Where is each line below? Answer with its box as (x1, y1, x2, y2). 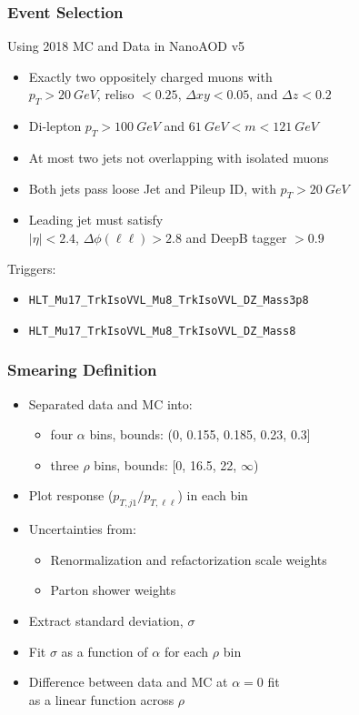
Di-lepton (28, 116, 82, 136)
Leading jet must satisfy (28, 210, 164, 229)
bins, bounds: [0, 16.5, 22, (94, 455, 237, 474)
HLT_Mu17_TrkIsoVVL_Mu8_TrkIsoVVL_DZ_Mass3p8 (28, 294, 309, 307)
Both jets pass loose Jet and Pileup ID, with (28, 178, 276, 197)
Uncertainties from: (28, 519, 136, 539)
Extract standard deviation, (28, 611, 184, 630)
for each (164, 641, 209, 660)
